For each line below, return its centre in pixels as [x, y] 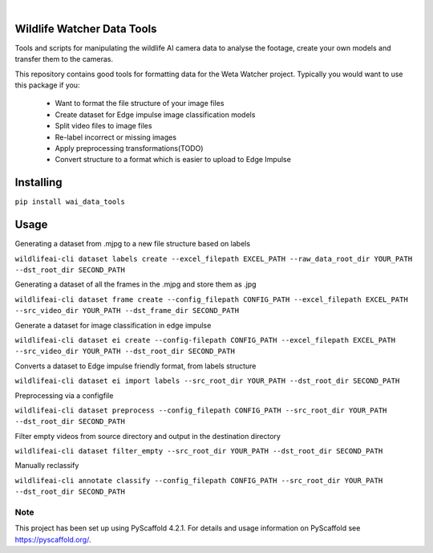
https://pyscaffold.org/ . [53, 539]
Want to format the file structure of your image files [140, 104]
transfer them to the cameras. [64, 59]
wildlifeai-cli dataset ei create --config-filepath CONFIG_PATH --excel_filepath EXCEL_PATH [205, 340]
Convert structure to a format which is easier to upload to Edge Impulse [173, 160]
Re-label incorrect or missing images [115, 137]
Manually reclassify [47, 466]
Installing [39, 183]
